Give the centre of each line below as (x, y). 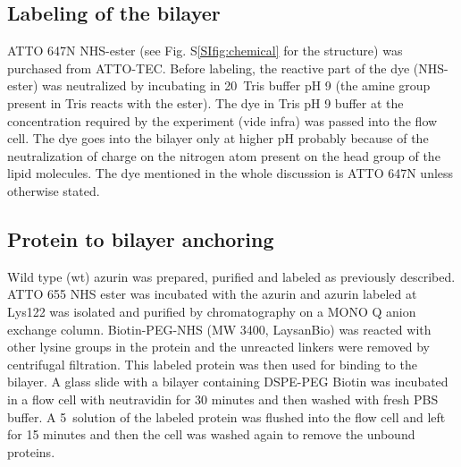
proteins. (31, 451)
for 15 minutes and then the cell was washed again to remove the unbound (211, 434)
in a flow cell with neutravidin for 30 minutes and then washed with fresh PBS (223, 399)
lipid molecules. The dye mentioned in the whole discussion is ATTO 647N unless (230, 173)
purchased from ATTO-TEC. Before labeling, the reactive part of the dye (209, 68)
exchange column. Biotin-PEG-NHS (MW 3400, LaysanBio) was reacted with (219, 329)
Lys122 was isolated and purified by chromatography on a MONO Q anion (212, 311)
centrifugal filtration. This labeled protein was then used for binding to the (212, 364)
